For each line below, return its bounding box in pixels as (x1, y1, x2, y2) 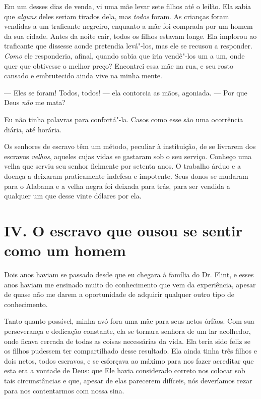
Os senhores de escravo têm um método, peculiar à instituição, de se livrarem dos (4, 141, 256, 152)
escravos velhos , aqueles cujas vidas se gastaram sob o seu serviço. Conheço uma (4, 151, 252, 161)
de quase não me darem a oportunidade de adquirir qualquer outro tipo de (4, 289, 234, 300)
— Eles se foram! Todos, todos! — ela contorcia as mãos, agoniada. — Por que (4, 87, 247, 97)
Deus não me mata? (4, 97, 66, 108)
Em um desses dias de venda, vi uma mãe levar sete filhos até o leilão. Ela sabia (4, 1, 251, 11)
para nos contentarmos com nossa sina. (4, 385, 124, 395)
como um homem (4, 240, 126, 261)
